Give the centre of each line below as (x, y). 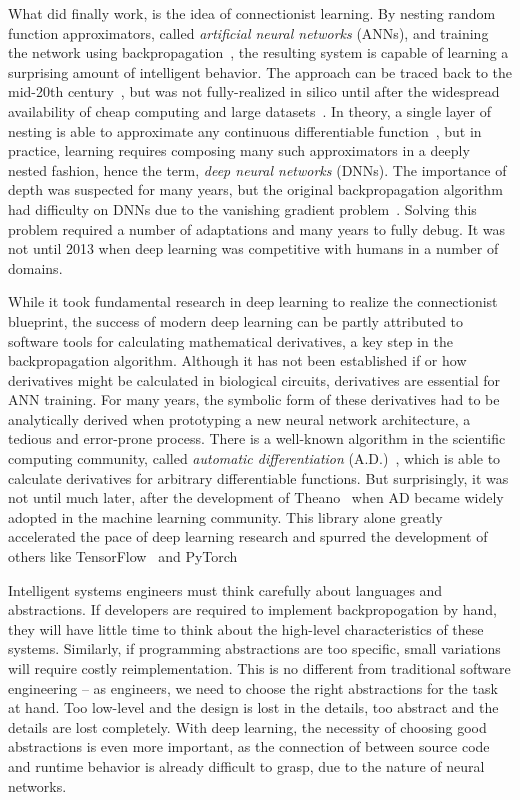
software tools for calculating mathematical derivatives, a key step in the (230, 340)
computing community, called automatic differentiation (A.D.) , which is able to (254, 458)
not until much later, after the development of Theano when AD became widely (256, 497)
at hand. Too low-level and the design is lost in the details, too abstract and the (253, 707)
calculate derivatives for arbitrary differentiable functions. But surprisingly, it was (258, 477)
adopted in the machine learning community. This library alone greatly (225, 516)
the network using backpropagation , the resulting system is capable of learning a (258, 52)
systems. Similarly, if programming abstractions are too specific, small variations (254, 648)
